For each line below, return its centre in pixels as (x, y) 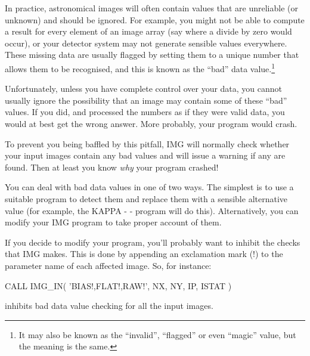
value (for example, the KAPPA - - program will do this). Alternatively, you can (152, 210)
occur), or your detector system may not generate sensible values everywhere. (146, 43)
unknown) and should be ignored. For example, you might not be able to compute (155, 19)
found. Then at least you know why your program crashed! (112, 167)
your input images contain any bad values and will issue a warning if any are (145, 155)
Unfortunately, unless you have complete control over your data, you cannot (144, 89)
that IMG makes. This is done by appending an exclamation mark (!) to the (144, 254)
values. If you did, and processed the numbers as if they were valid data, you (145, 112)
